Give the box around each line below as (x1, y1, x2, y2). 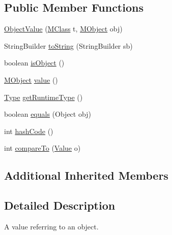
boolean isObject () (4, 57, 65, 68)
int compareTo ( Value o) (4, 143, 81, 153)
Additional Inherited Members (4, 167, 168, 183)
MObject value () (4, 74, 58, 85)
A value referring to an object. (4, 221, 99, 231)
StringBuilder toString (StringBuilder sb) (4, 40, 133, 51)
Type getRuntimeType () (4, 91, 83, 102)
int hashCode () (4, 125, 53, 136)
